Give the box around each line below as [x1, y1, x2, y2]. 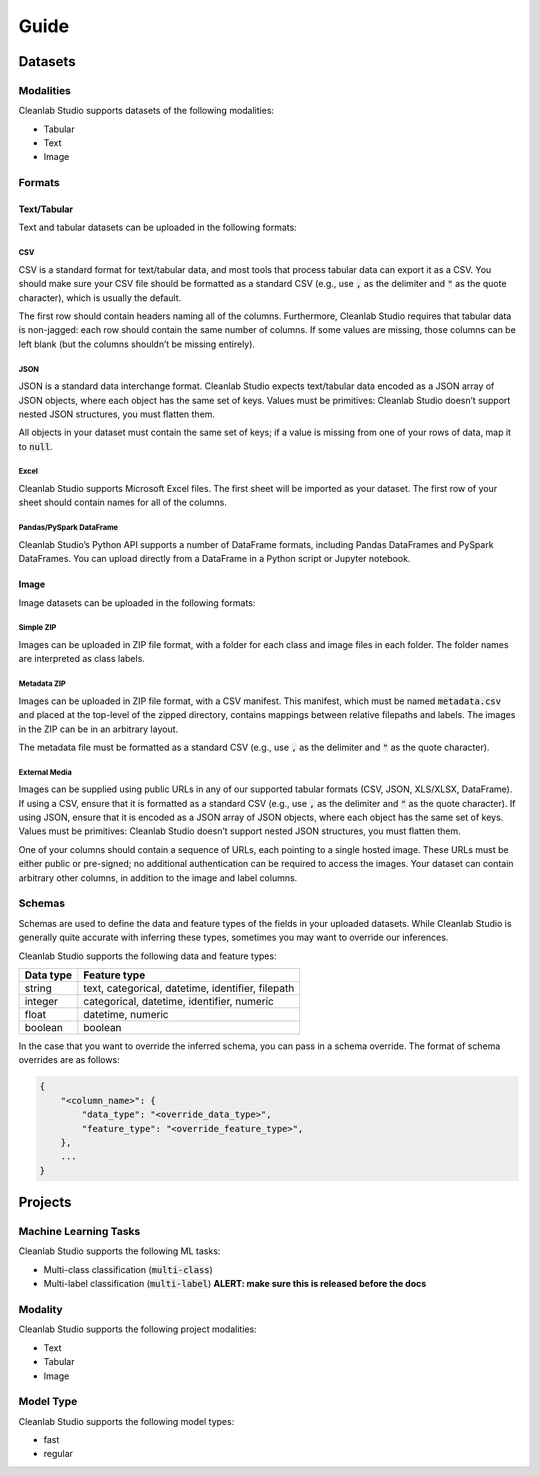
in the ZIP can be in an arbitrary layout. [18, 723, 179, 735]
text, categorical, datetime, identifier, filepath [83, 981, 295, 995]
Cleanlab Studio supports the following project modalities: [18, 1323, 257, 1335]
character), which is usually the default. [18, 291, 182, 304]
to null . [18, 440, 54, 452]
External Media [18, 767, 72, 777]
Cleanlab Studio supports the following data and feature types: [18, 950, 277, 962]
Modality [18, 1302, 64, 1316]
